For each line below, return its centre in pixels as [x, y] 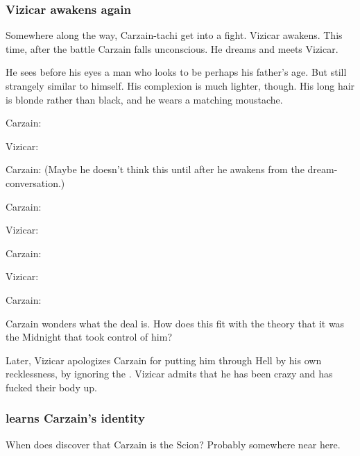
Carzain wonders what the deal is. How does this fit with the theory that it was [175, 323]
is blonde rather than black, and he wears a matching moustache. [144, 99]
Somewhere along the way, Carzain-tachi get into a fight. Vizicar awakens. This [174, 35]
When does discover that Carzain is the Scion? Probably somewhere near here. [173, 444]
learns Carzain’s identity [75, 418]
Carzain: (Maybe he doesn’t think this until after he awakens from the [155, 169]
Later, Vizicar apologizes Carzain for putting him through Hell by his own [164, 360]
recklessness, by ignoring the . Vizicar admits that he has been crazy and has [169, 374]
